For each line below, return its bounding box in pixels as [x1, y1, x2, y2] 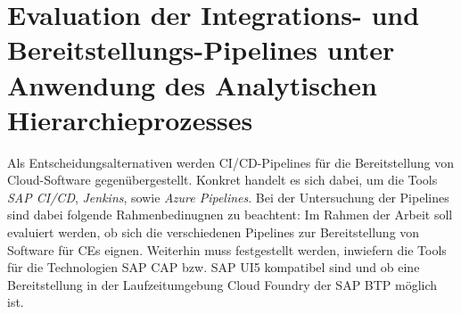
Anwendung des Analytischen [7, 66, 377, 103]
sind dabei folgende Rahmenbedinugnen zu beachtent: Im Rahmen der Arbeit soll [7, 205, 453, 224]
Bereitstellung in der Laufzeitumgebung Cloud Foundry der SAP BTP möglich [7, 275, 438, 293]
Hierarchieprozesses [7, 101, 253, 137]
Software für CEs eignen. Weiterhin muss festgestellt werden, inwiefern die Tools [7, 240, 447, 259]
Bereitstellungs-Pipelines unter [7, 31, 395, 68]
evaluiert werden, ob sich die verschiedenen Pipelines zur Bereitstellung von [7, 223, 420, 242]
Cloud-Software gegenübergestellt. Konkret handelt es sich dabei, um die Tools [7, 170, 438, 189]
